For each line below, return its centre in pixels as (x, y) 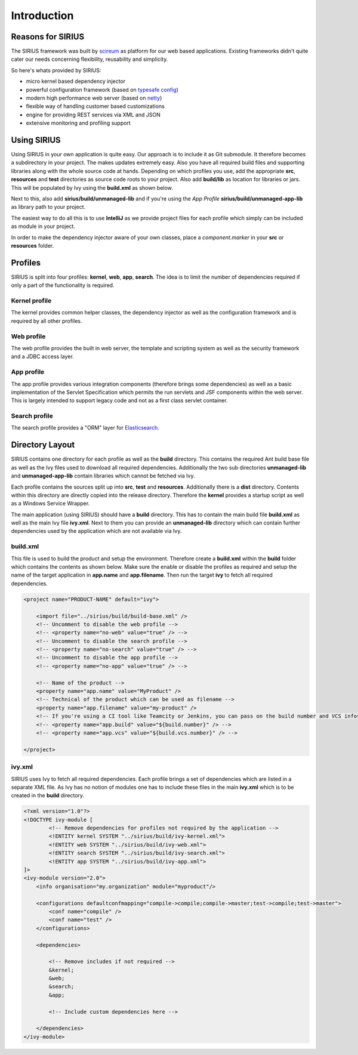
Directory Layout (43, 445)
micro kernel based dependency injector (76, 81)
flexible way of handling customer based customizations (95, 106)
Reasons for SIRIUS (48, 37)
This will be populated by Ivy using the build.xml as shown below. (92, 187)
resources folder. (33, 246)
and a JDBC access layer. (42, 357)
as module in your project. (43, 226)
